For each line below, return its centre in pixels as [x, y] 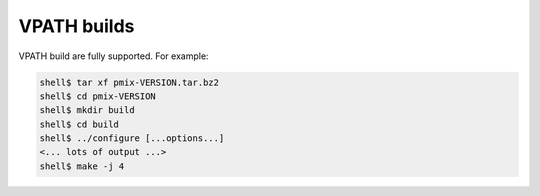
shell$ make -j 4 [82, 166]
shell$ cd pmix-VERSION [98, 96]
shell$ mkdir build [87, 110]
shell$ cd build [79, 124]
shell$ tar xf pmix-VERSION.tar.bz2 [129, 82]
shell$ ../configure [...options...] [132, 138]
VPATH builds [76, 26]
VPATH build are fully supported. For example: [113, 56]
